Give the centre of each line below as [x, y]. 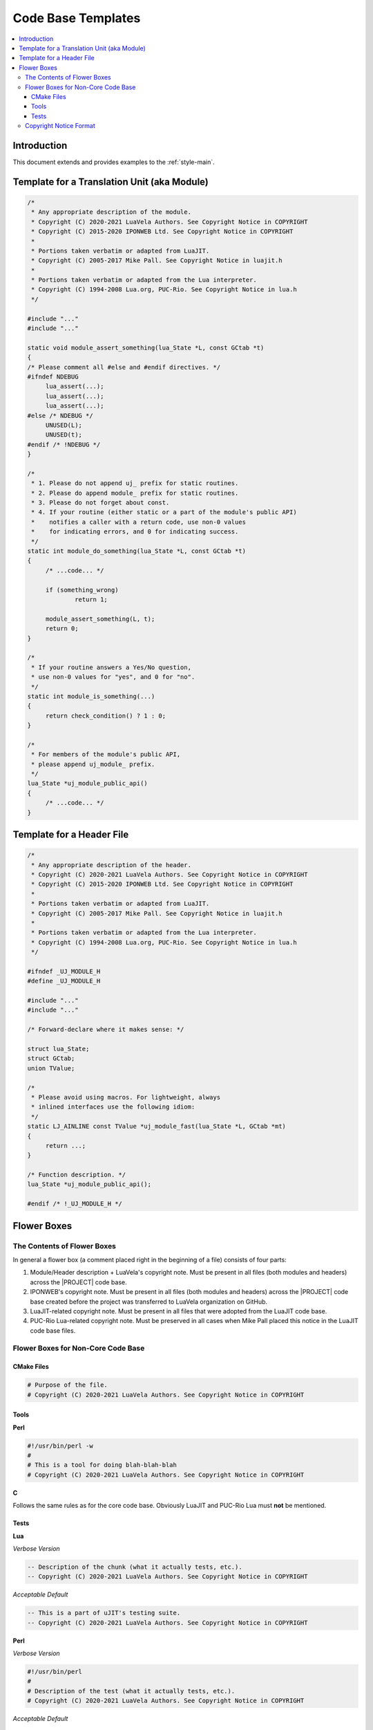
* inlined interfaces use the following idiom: [113, 1107]
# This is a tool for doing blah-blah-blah [102, 1465]
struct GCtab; [51, 1058]
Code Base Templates [77, 18]
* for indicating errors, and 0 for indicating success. [135, 532]
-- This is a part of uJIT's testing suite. [104, 1613]
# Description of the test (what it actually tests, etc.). [131, 1691]
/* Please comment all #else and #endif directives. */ [124, 367]
